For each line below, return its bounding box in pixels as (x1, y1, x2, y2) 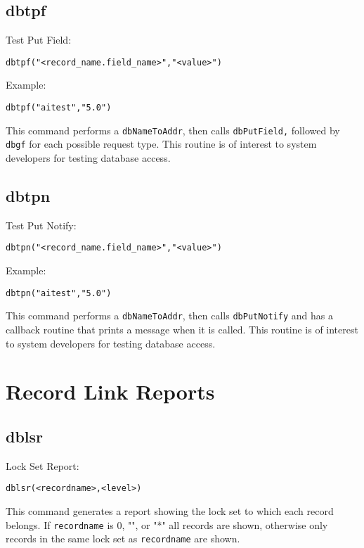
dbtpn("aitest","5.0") (6, 288, 112, 298)
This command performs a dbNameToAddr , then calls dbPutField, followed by (6, 122, 340, 137)
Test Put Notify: (6, 217, 77, 232)
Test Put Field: (6, 32, 72, 47)
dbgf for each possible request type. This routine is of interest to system (6, 136, 317, 151)
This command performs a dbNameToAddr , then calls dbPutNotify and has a (6, 308, 334, 323)
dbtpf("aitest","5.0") (6, 103, 112, 113)
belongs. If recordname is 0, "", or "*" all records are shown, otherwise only (6, 517, 328, 532)
